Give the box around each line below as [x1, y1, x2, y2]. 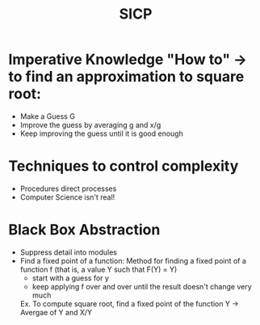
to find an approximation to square [8, 68, 245, 86]
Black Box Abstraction [8, 221, 161, 239]
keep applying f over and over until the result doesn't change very [31, 281, 252, 291]
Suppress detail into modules [19, 247, 117, 257]
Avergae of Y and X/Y [19, 307, 93, 317]
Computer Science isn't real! [19, 192, 115, 202]
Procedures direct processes [19, 184, 117, 193]
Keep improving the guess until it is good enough [19, 129, 183, 138]
